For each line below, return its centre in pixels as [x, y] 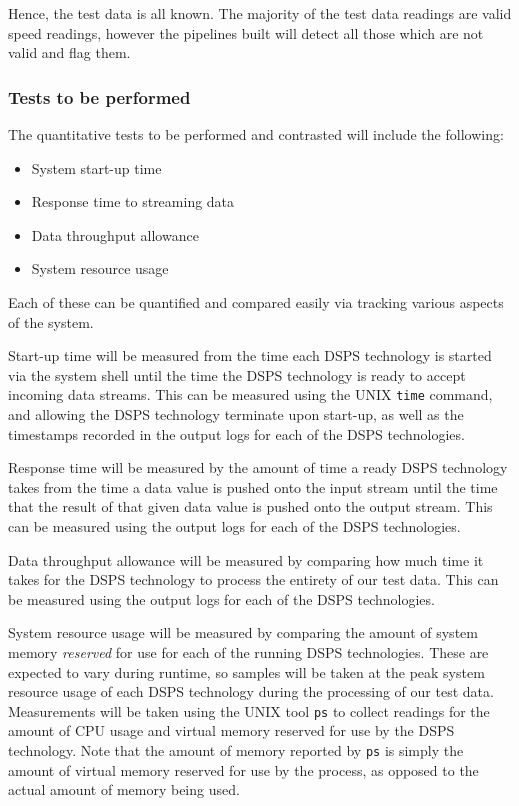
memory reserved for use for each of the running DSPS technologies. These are [248, 651]
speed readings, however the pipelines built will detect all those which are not [246, 32]
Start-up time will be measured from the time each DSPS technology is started [250, 355]
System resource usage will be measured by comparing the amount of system [243, 632]
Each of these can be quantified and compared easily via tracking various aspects [256, 301]
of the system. [51, 321]
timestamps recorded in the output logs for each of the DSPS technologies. [236, 433]
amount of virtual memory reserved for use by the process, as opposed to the [243, 769]
